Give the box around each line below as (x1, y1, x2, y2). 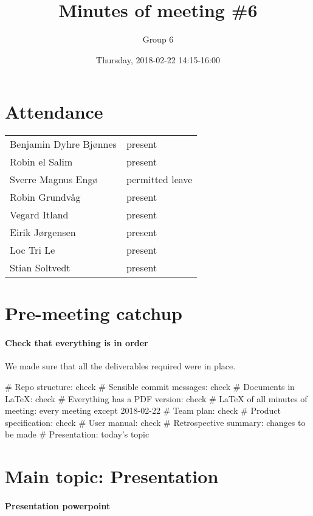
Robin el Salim (10, 155, 73, 169)
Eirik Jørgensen (10, 225, 76, 240)
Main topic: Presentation (5, 464, 219, 489)
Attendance (5, 99, 103, 124)
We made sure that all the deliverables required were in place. (5, 360, 236, 372)
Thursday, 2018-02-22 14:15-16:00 (96, 53, 220, 66)
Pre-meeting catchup (5, 301, 182, 326)
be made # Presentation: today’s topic (5, 428, 150, 441)
